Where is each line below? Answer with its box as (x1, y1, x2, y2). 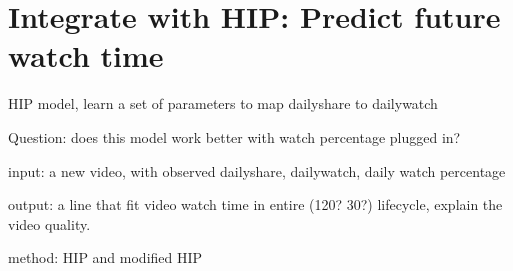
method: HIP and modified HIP (8, 247, 203, 268)
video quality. (8, 213, 91, 234)
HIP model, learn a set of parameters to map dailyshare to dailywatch (8, 93, 438, 114)
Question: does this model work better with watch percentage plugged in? (8, 126, 461, 147)
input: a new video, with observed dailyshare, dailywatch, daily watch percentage (8, 160, 506, 181)
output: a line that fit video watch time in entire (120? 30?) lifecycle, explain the (8, 194, 503, 215)
